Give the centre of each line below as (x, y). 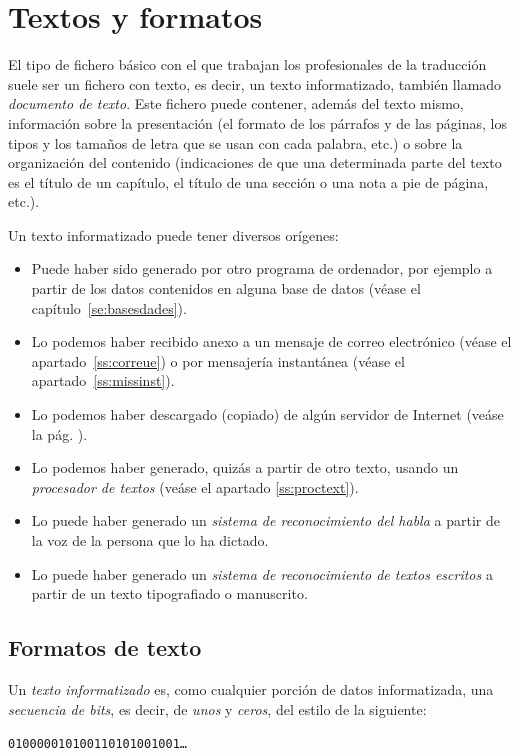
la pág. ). (59, 433)
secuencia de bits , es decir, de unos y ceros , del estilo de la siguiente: (217, 708)
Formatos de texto (105, 647)
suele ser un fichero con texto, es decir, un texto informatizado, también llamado (255, 83)
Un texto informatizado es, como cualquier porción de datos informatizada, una (251, 688)
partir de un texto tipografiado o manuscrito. (169, 593)
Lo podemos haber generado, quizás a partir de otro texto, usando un (245, 467)
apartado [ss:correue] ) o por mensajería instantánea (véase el (218, 360)
